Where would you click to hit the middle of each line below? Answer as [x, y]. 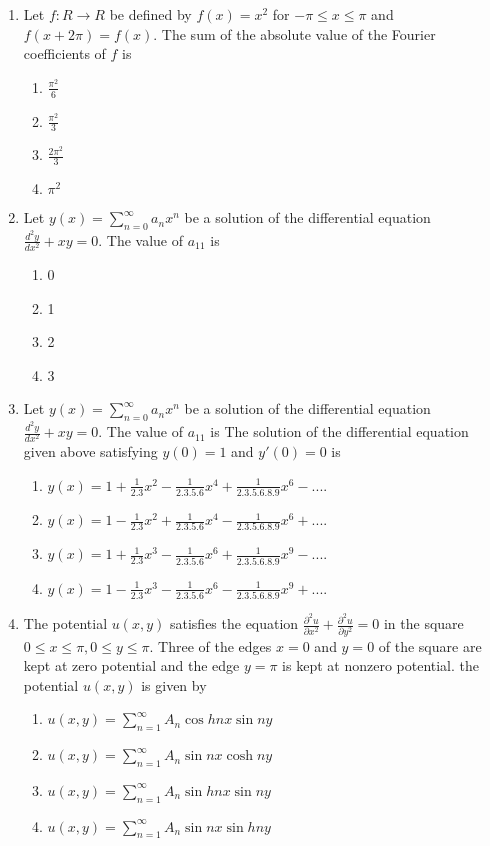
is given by [174, 684]
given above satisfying [90, 451]
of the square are [430, 645]
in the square [423, 623]
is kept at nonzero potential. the [381, 665]
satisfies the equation [234, 623]
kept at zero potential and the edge [131, 665]
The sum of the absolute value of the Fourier [298, 33]
